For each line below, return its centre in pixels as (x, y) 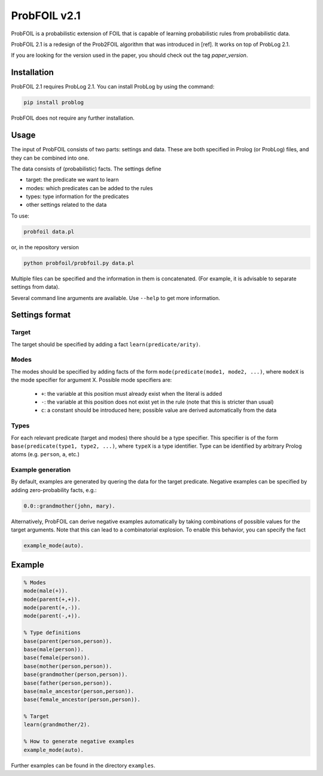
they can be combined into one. (50, 158)
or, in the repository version (45, 247)
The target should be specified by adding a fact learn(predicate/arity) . (106, 344)
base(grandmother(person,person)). (76, 675)
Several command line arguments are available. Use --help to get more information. (116, 298)
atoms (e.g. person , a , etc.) (45, 454)
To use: (20, 216)
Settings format (41, 315)
